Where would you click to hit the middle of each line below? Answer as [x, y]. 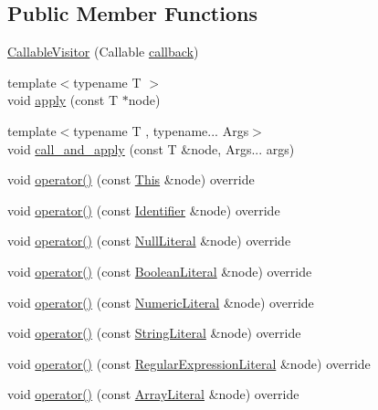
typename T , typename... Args [161, 130]
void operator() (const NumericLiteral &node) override [161, 302]
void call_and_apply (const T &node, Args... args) [151, 148]
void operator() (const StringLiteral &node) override [154, 333]
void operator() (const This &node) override [131, 179]
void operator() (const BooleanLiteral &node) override [160, 271]
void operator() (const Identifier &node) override [144, 210]
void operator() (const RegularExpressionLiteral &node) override [189, 363]
